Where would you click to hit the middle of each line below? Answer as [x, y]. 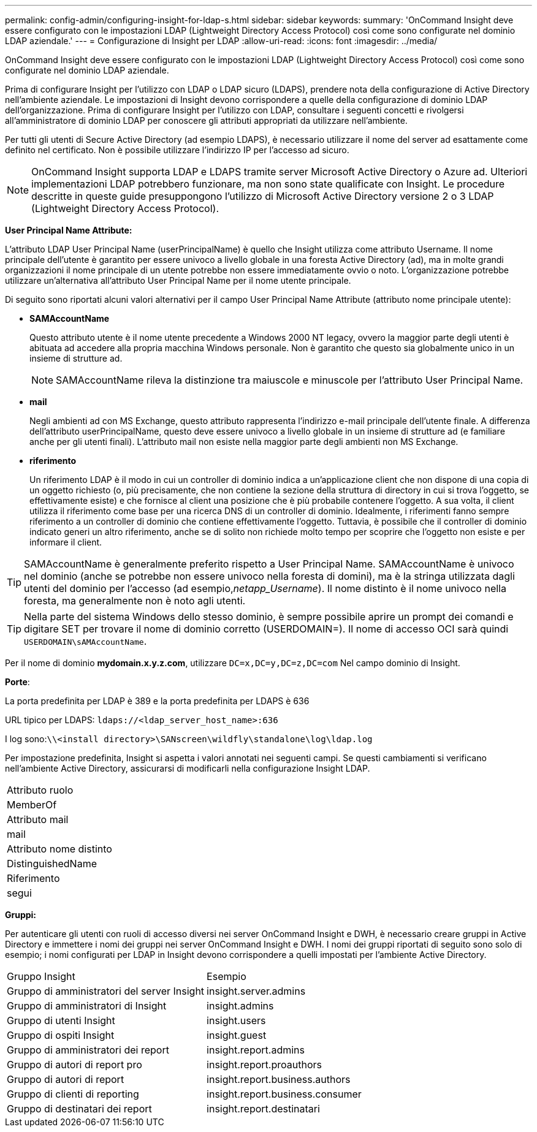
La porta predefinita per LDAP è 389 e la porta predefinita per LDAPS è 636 [157, 701]
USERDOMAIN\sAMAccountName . [86, 641]
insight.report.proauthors [264, 1065]
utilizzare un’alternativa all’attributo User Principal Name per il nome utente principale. [178, 280]
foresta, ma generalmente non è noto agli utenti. [135, 601]
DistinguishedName [52, 864]
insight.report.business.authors [279, 1079]
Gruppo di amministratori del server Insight [106, 991]
